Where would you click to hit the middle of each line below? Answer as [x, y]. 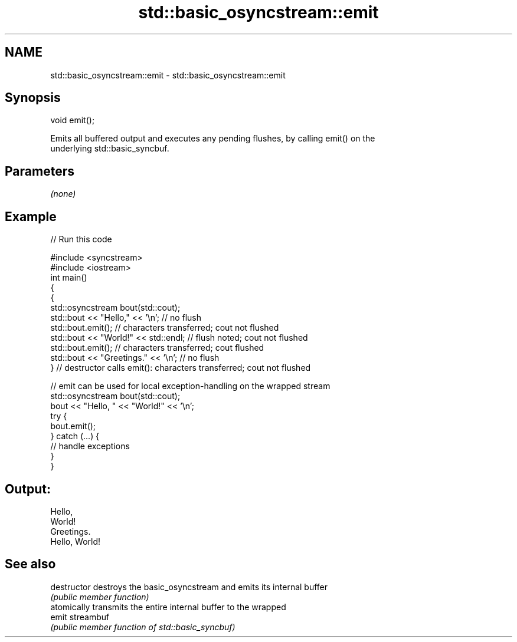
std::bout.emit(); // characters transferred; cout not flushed [165, 328]
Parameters [40, 171]
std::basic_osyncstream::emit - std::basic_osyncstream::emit [168, 75]
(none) [63, 194]
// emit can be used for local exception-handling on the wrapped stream [190, 386]
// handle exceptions [90, 446]
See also [30, 564]
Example [31, 216]
